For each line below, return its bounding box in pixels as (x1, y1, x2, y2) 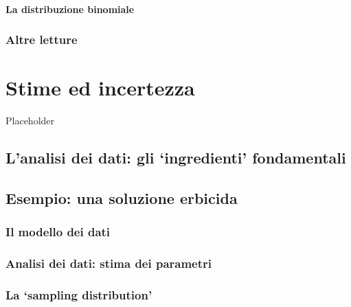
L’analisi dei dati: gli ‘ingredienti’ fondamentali (5, 147, 346, 168)
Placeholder (5, 113, 55, 128)
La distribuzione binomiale (5, 1, 135, 16)
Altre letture (5, 31, 78, 48)
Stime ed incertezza (5, 73, 195, 102)
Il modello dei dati (5, 223, 111, 240)
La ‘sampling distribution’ (5, 286, 152, 303)
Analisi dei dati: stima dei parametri (5, 255, 212, 272)
